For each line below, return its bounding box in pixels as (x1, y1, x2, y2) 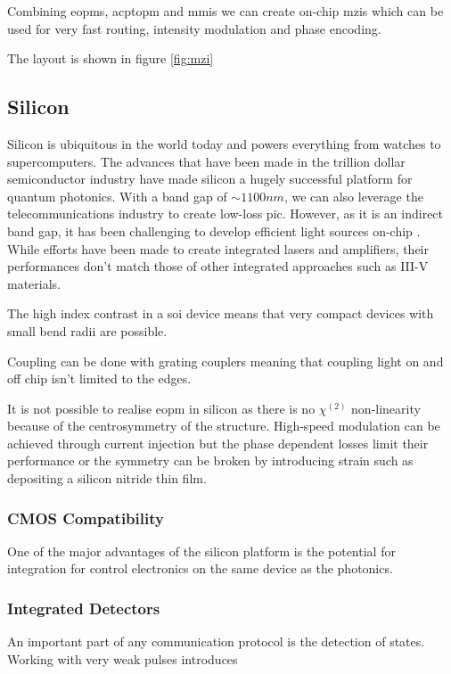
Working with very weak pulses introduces (7, 649, 238, 668)
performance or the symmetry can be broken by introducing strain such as (7, 451, 414, 470)
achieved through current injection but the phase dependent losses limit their (7, 433, 429, 452)
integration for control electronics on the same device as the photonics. (7, 559, 393, 578)
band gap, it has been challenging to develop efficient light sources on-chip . (7, 221, 421, 240)
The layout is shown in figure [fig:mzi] (7, 49, 214, 68)
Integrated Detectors (7, 597, 160, 619)
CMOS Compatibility (7, 506, 164, 529)
